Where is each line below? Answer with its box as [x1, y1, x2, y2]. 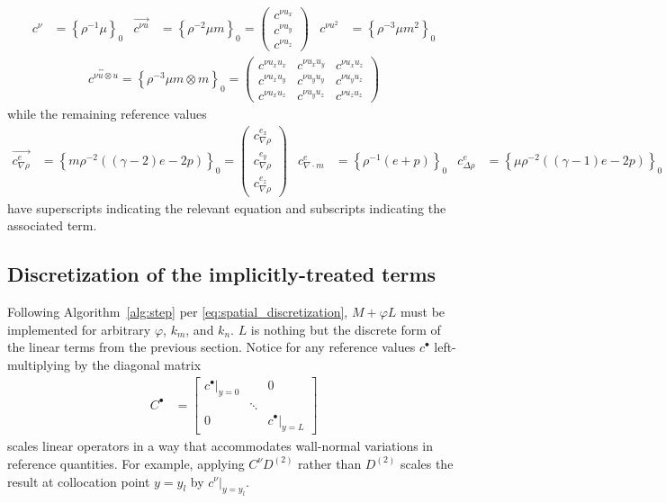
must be [400, 302, 445, 321]
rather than [298, 454, 362, 472]
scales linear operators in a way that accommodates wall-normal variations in [7, 436, 434, 455]
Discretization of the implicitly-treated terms [7, 260, 436, 288]
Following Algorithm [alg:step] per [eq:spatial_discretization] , [7, 302, 348, 321]
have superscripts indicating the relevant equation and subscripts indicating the [7, 198, 446, 217]
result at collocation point [7, 472, 150, 490]
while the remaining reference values [7, 104, 207, 123]
